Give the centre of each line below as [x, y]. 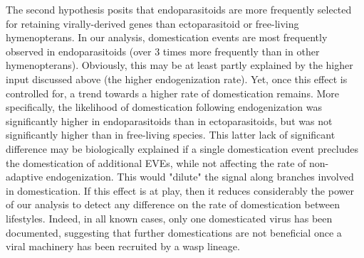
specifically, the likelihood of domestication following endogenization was [164, 107]
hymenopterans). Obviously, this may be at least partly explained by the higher [180, 65]
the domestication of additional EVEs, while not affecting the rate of [156, 162]
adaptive [25, 177]
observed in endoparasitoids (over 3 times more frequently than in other [163, 51]
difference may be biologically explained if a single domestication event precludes [182, 148]
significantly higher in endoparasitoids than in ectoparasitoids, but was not [169, 120]
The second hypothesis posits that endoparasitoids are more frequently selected [179, 9]
